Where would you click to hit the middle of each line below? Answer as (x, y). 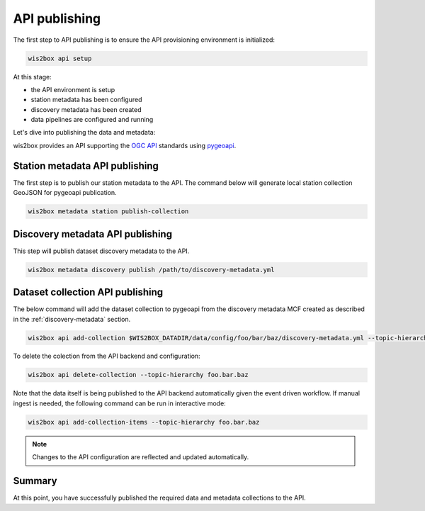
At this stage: (33, 77)
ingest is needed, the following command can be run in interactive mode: (119, 403)
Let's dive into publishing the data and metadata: (84, 133)
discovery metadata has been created (86, 109)
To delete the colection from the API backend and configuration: (107, 356)
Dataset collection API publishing (88, 292)
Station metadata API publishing (86, 165)
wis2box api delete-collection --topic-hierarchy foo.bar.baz (138, 375)
